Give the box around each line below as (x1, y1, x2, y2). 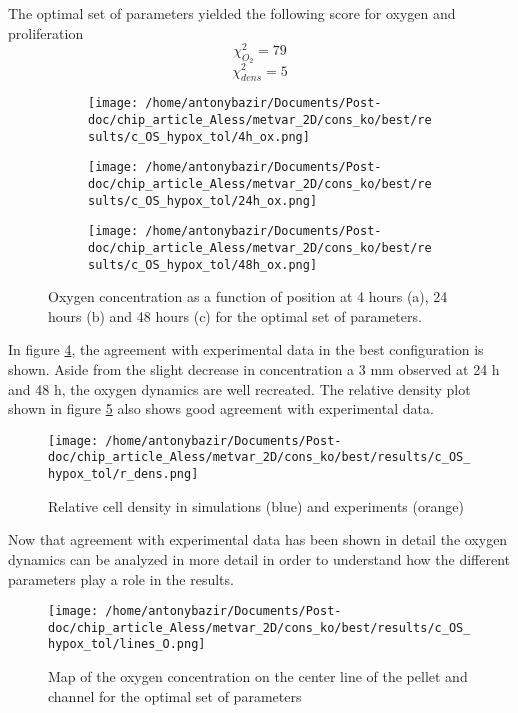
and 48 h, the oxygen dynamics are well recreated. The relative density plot (8, 378, 471, 399)
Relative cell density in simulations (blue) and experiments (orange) (48, 495, 464, 516)
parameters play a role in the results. (8, 568, 234, 589)
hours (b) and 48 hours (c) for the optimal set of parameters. (48, 305, 422, 326)
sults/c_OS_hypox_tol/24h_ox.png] (88, 193, 318, 208)
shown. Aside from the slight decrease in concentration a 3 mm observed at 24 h (8, 359, 500, 380)
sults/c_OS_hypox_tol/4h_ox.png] (88, 129, 310, 144)
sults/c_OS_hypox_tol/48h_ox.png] (88, 257, 318, 272)
